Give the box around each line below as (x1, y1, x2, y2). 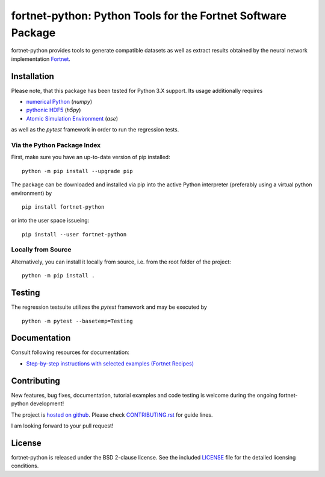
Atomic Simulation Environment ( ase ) (26, 115, 119, 122)
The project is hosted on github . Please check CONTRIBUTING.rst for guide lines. (11, 411, 213, 419)
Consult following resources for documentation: (11, 349, 129, 356)
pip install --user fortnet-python (22, 231, 127, 238)
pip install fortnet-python (22, 203, 105, 210)
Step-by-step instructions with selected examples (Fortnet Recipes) (26, 359, 194, 367)
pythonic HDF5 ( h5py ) (26, 106, 81, 114)
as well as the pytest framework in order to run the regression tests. (11, 126, 179, 133)
